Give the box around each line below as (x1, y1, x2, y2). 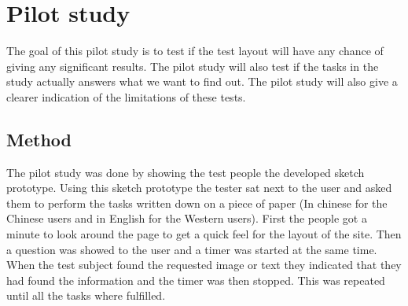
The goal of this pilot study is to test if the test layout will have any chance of (6, 42, 384, 59)
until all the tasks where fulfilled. (6, 287, 166, 304)
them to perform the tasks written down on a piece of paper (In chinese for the (6, 194, 388, 211)
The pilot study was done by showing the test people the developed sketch (6, 164, 365, 180)
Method (6, 127, 72, 151)
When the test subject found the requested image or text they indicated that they (6, 256, 402, 273)
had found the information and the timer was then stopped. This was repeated (6, 271, 385, 288)
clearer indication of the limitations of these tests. (6, 88, 246, 105)
